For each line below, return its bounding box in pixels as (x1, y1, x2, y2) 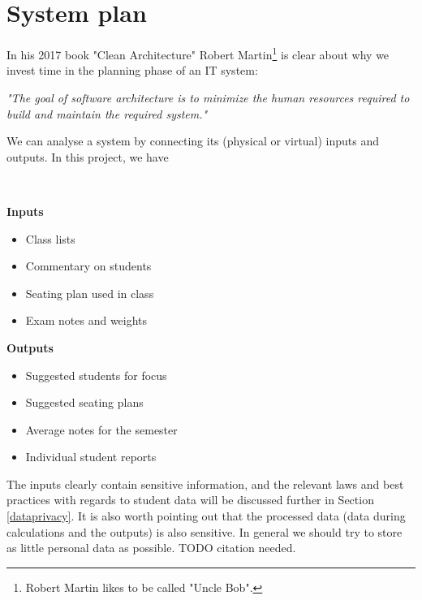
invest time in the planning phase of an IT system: (6, 62, 258, 79)
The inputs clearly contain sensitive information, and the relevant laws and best (6, 475, 404, 492)
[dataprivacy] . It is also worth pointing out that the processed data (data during (6, 507, 406, 524)
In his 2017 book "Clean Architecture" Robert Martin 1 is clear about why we (6, 44, 390, 63)
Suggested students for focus (25, 366, 167, 383)
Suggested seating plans (25, 394, 144, 411)
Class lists (25, 230, 75, 247)
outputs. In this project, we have (6, 148, 169, 165)
